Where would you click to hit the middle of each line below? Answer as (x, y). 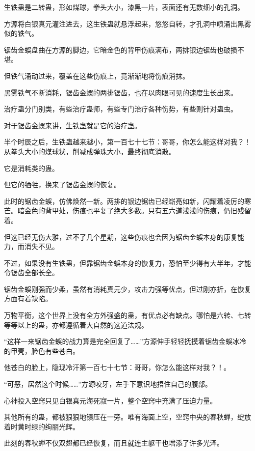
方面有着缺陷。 (28, 298)
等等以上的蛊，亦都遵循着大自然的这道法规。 (76, 324)
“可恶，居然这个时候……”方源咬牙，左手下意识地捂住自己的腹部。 (108, 384)
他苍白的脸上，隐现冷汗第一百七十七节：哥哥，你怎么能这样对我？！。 (117, 367)
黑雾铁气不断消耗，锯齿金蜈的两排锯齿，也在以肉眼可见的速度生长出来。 (121, 92)
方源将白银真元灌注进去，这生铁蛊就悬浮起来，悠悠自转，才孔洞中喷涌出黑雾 (127, 23)
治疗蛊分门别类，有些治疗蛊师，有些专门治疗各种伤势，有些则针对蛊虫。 (121, 109)
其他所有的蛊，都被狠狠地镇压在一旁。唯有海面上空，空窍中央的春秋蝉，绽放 (127, 417)
